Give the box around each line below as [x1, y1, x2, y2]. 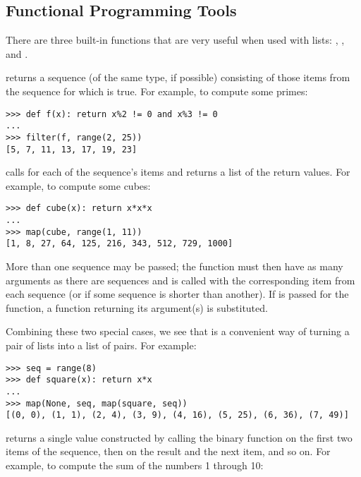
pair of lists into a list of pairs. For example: [6, 337, 197, 352]
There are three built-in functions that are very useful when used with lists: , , [6, 32, 345, 47]
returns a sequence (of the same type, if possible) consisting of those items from [6, 70, 350, 85]
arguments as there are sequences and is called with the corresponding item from [6, 272, 355, 287]
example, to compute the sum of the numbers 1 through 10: [6, 458, 264, 473]
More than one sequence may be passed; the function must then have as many [6, 259, 343, 274]
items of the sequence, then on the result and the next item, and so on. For [6, 444, 331, 459]
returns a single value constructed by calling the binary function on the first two [6, 430, 353, 445]
